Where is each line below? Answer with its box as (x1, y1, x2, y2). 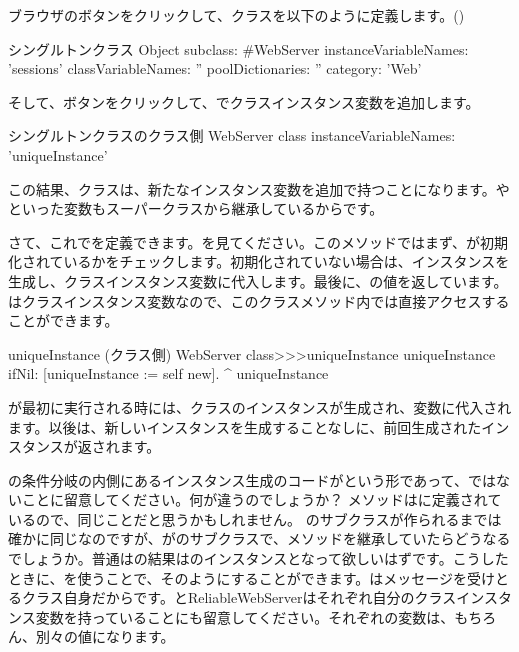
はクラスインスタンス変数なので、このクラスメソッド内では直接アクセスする (8, 290, 510, 311)
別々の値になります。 (35, 626, 175, 647)
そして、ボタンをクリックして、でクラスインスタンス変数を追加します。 (8, 91, 480, 112)
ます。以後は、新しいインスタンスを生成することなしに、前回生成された (8, 416, 482, 437)
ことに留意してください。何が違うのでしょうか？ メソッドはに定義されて (21, 489, 502, 510)
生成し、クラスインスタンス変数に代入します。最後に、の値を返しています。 (8, 270, 508, 291)
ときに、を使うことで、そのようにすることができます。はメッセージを (8, 567, 468, 588)
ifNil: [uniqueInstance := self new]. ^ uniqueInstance (8, 363, 329, 384)
